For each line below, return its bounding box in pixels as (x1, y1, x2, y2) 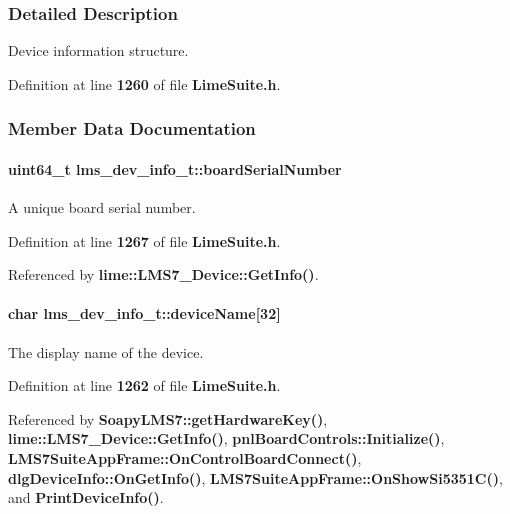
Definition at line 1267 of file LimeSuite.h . (8, 230, 281, 251)
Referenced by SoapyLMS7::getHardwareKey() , (8, 408, 328, 429)
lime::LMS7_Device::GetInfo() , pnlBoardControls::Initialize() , (8, 428, 445, 449)
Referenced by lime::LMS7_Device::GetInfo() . (8, 264, 319, 285)
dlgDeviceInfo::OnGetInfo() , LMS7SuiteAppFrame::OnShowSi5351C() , (8, 467, 503, 488)
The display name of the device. (8, 341, 204, 362)
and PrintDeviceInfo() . (8, 487, 164, 508)
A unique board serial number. (8, 197, 196, 218)
